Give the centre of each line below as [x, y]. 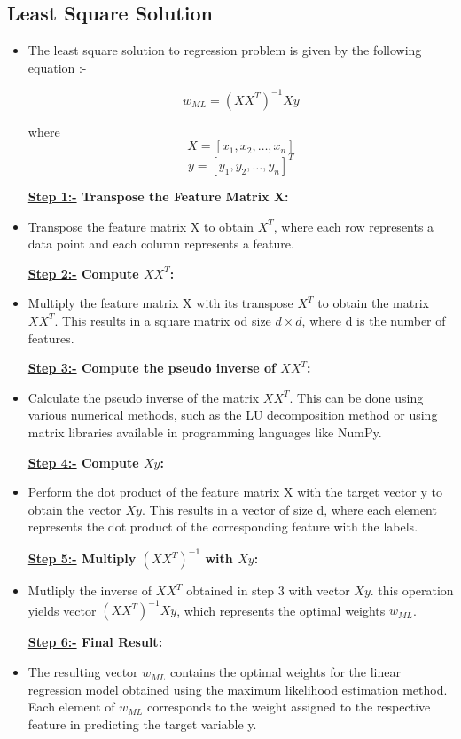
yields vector [62, 610]
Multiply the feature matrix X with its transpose [160, 303]
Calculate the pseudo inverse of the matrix [144, 397]
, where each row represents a [354, 226]
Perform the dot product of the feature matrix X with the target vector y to [235, 492]
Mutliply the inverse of [90, 590]
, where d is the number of [374, 320]
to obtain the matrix [373, 303]
